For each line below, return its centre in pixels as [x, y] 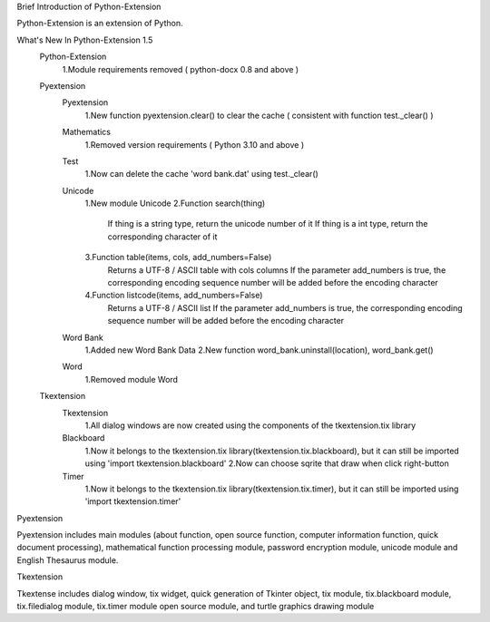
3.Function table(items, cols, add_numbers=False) [178, 258]
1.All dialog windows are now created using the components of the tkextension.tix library [250, 425]
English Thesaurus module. [68, 560]
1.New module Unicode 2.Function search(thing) [175, 203]
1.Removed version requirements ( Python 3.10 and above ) [195, 144]
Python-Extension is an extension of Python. [100, 24]
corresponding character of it [162, 237]
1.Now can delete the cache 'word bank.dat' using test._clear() [202, 174]
